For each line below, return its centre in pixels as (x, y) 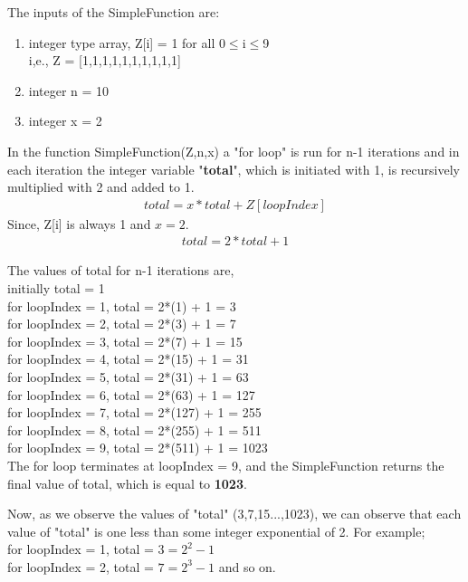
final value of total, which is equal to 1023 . (127, 483)
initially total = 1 (56, 288)
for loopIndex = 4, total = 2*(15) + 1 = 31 (128, 359)
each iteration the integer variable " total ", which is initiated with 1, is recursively (234, 169)
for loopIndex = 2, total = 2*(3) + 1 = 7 (122, 324)
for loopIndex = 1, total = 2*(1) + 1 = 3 (122, 305)
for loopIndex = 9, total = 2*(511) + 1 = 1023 (138, 448)
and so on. (247, 566)
